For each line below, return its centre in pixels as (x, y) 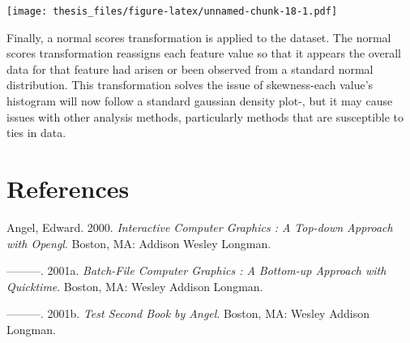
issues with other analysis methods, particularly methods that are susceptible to (205, 116)
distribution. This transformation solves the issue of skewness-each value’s (190, 85)
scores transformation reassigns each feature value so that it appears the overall (204, 53)
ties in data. (36, 133)
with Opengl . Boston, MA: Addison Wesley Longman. (139, 243)
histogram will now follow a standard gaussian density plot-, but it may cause (200, 101)
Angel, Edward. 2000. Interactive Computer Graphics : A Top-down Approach (200, 227)
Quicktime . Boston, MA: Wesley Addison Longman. (135, 286)
